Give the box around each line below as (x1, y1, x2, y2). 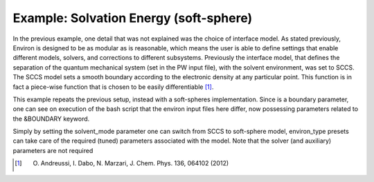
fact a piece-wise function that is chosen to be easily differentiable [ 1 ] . (12, 83, 214, 91)
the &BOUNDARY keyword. (12, 114, 90, 123)
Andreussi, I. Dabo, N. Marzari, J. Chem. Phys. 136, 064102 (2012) (40, 159, 229, 168)
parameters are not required (12, 146, 93, 154)
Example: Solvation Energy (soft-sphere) (12, 10, 253, 26)
